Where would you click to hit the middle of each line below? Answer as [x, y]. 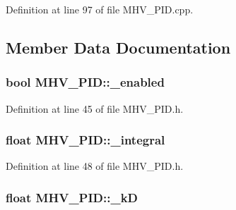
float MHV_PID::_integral [85, 140]
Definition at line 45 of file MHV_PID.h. [95, 108]
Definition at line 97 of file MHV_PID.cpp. [100, 9]
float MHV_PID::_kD [72, 197]
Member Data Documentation [118, 47]
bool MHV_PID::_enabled [85, 82]
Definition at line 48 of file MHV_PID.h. [95, 166]
